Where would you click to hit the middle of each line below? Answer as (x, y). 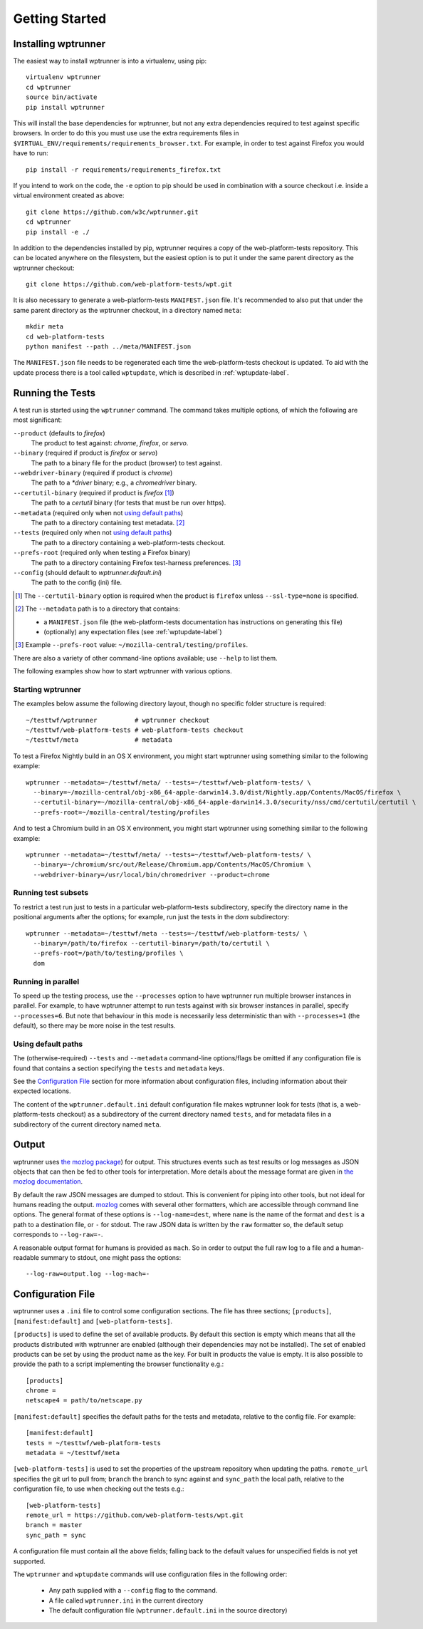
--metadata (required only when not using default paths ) (98, 512)
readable (26, 1258)
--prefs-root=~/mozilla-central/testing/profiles (121, 812)
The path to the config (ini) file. (77, 583)
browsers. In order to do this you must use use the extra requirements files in (126, 133)
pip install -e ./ (58, 232)
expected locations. (42, 1091)
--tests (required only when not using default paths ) (93, 533)
